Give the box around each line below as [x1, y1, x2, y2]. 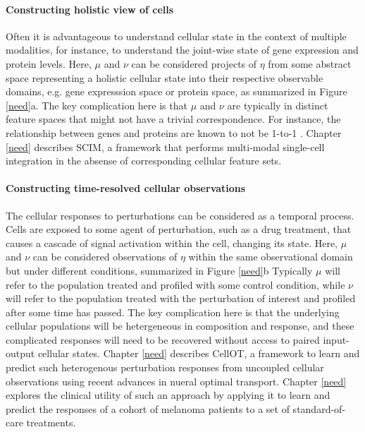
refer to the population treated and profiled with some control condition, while [6, 277, 345, 292]
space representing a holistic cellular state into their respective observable [6, 70, 323, 85]
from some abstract [268, 56, 352, 71]
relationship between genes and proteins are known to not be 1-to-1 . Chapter [6, 125, 342, 140]
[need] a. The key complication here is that [6, 97, 187, 112]
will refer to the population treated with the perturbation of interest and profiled [6, 291, 356, 306]
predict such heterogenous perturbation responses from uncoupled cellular [6, 360, 324, 375]
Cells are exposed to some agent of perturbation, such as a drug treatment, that [6, 222, 352, 236]
